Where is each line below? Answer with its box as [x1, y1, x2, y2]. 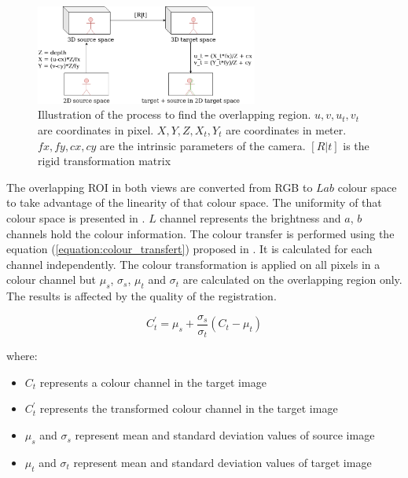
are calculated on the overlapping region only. [182, 271, 402, 288]
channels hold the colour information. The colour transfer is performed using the [6, 225, 395, 241]
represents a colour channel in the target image [39, 373, 266, 390]
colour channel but [6, 271, 97, 288]
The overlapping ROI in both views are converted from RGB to [6, 178, 313, 195]
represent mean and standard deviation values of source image [75, 427, 375, 443]
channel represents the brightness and [160, 210, 341, 226]
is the [343, 137, 369, 153]
